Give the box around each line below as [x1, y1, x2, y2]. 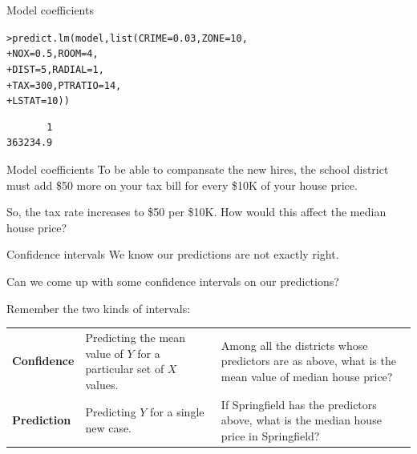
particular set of [85, 360, 164, 377]
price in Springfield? [221, 427, 320, 444]
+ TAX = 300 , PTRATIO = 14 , [6, 79, 122, 91]
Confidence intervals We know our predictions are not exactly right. [6, 246, 339, 263]
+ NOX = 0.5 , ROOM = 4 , [6, 48, 99, 60]
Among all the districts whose [221, 336, 368, 353]
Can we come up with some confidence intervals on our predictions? [6, 273, 339, 290]
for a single [150, 404, 204, 420]
